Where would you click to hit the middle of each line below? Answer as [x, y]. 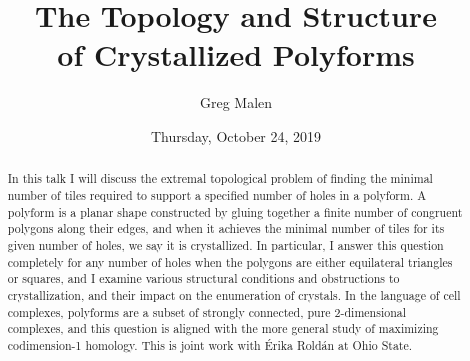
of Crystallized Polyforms [236, 54]
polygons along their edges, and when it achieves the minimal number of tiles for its [226, 228]
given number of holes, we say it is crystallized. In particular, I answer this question [225, 244]
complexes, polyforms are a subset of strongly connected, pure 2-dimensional [206, 311]
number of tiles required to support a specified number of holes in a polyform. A [217, 194]
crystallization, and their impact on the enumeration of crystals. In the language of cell [234, 294]
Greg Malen [236, 102]
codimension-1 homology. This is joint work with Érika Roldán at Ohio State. [210, 344]
